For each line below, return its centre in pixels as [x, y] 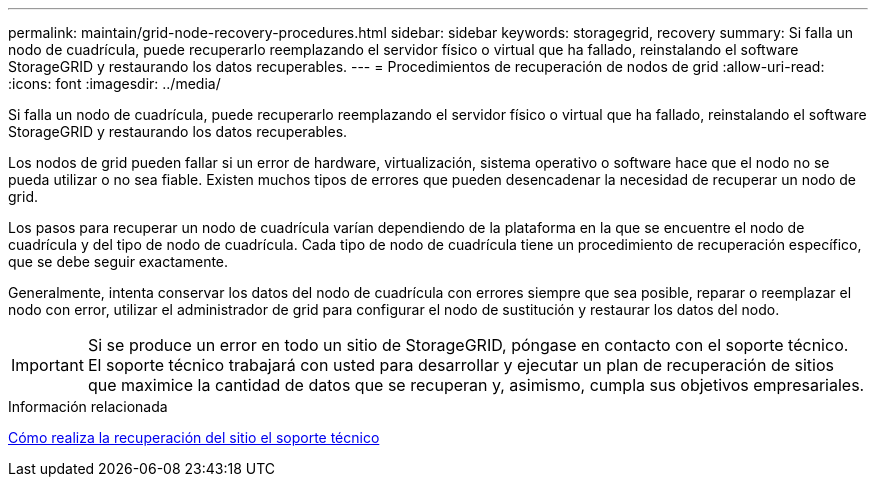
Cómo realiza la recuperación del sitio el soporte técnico [194, 437]
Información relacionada [88, 406]
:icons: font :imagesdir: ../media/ [114, 83]
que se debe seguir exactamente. [118, 261]
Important [47, 365]
